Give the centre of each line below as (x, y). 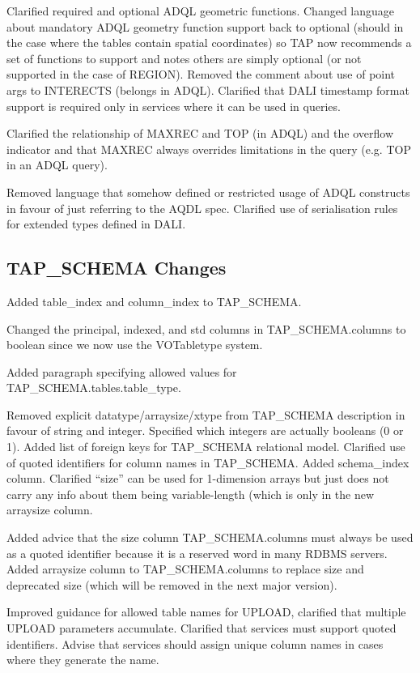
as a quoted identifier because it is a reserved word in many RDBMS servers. (197, 553)
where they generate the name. (83, 660)
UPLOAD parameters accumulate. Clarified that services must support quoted (202, 628)
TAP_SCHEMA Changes (117, 268)
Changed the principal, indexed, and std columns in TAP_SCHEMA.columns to (206, 328)
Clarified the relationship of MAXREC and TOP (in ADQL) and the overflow (200, 133)
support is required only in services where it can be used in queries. (174, 106)
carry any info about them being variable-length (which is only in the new (191, 494)
